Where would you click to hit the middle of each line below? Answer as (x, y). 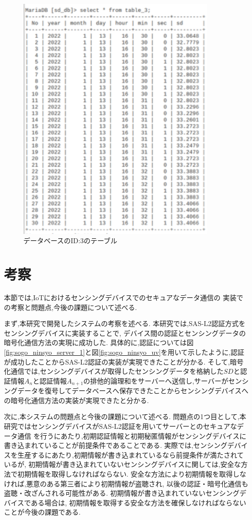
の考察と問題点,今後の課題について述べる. (71, 307)
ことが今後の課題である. (42, 512)
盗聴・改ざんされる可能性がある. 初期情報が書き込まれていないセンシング (122, 493)
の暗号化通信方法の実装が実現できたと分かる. (76, 400)
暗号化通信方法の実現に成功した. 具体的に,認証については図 (99, 342)
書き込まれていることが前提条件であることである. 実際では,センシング (116, 445)
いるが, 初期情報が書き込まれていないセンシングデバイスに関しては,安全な (122, 464)
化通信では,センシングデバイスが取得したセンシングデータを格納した (114, 371)
